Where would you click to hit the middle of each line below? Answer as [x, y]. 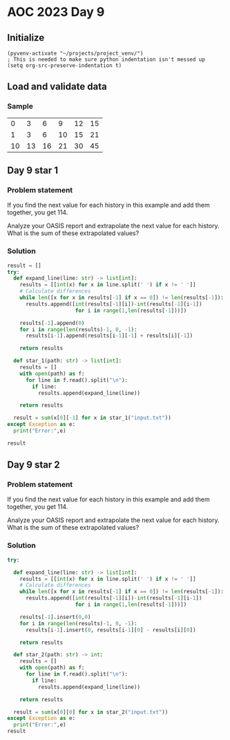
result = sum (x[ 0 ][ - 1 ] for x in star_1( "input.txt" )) [92, 418]
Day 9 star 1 [33, 170]
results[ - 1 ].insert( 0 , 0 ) [55, 617]
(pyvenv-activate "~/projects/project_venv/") [75, 53]
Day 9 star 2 [33, 465]
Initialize [26, 38]
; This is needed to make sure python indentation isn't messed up [106, 59]
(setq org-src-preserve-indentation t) [65, 66]
